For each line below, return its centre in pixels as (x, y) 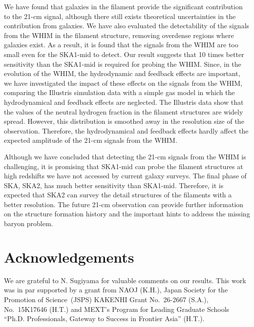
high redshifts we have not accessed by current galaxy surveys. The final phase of (125, 176)
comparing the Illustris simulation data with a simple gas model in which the (119, 92)
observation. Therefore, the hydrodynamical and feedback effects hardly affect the (126, 130)
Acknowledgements (69, 257)
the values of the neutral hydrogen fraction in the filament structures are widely (124, 111)
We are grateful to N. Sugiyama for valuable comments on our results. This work (125, 280)
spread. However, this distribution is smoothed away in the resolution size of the (124, 121)
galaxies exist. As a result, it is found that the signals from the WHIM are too (121, 45)
